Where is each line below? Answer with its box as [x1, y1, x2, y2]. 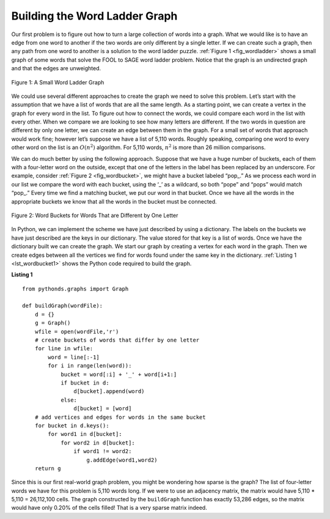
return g [34, 465, 61, 472]
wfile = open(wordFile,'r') [34, 328, 119, 335]
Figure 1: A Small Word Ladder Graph [11, 78, 105, 86]
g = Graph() [34, 320, 71, 326]
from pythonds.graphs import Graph [22, 285, 129, 292]
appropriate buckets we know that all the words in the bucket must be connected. [11, 197, 217, 205]
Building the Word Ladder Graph [11, 9, 178, 23]
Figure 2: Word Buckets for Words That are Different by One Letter [11, 212, 178, 219]
